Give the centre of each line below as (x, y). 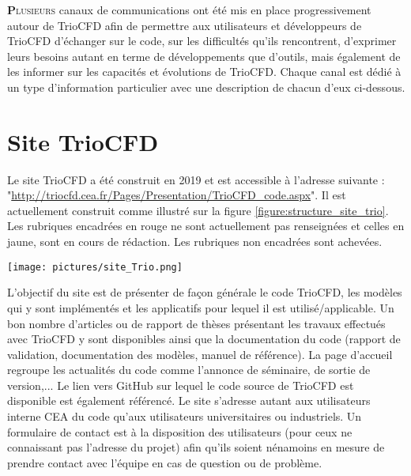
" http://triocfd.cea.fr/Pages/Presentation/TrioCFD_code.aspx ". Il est (177, 195)
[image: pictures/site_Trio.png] (95, 267)
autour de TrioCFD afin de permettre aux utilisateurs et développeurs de (185, 25)
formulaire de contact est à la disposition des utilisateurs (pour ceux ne (180, 431)
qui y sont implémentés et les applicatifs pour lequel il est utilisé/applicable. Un (201, 307)
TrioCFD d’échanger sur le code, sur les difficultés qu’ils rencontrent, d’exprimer (202, 41)
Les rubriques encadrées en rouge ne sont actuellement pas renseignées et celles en (206, 226)
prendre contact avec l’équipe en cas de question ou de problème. (165, 462)
